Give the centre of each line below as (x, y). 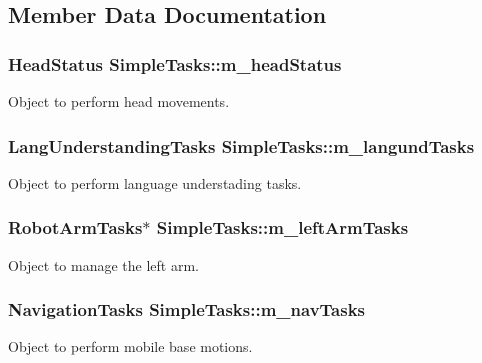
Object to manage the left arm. (103, 264)
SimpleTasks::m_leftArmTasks (282, 227)
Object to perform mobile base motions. (130, 346)
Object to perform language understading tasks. (155, 182)
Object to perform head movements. (119, 101)
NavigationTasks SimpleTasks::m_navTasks (187, 309)
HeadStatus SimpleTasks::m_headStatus (175, 63)
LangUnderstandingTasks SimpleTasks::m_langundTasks (241, 145)
